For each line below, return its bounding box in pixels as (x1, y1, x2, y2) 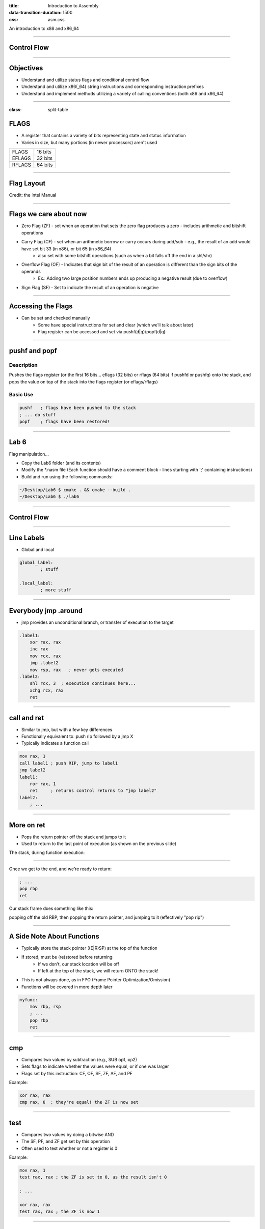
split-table (48, 107, 69, 113)
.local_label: (19, 580, 53, 586)
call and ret (9, 713, 44, 722)
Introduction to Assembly (48, 3, 99, 8)
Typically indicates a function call (21, 740, 89, 746)
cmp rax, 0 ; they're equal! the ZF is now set (19, 1099, 139, 1105)
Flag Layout (9, 179, 46, 188)
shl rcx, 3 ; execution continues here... (29, 681, 136, 686)
